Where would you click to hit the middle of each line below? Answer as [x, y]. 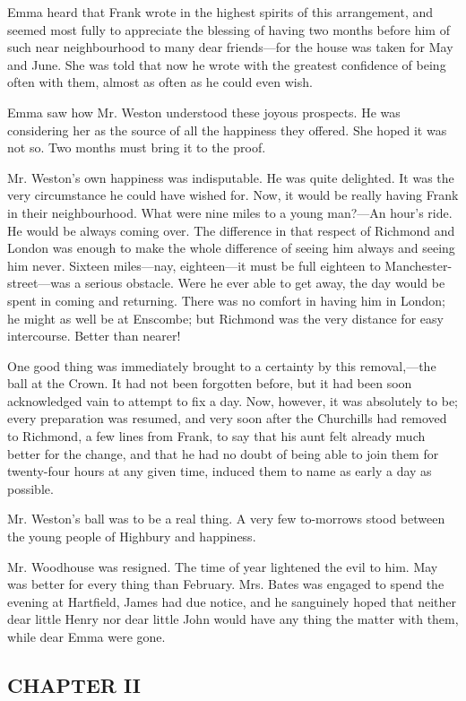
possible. [30, 488]
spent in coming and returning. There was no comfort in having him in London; [226, 300]
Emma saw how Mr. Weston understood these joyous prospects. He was [204, 112]
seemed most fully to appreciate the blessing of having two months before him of [229, 29]
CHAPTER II [74, 684]
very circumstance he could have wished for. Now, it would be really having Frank [233, 195]
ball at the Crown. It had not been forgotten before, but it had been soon [210, 383]
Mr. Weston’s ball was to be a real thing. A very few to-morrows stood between [226, 519]
